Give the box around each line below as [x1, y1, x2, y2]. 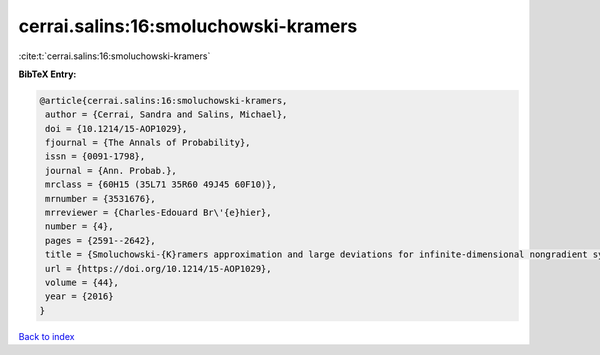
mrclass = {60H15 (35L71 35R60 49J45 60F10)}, [45, 179, 277, 190]
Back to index [18, 330, 75, 342]
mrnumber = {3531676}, [45, 193, 157, 204]
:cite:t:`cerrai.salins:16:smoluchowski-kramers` [18, 50, 211, 62]
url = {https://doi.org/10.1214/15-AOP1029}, [45, 263, 272, 274]
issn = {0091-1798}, [45, 151, 146, 162]
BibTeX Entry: [18, 68, 77, 80]
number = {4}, [45, 221, 114, 232]
